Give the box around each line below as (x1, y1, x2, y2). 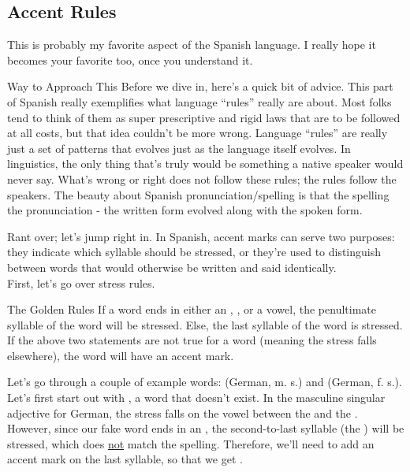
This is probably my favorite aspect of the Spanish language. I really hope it (7, 36, 376, 53)
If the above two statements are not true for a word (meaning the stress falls (7, 332, 377, 348)
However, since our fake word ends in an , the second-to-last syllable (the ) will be (7, 420, 404, 437)
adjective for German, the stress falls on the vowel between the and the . (7, 404, 358, 421)
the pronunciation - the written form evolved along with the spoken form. (7, 202, 363, 218)
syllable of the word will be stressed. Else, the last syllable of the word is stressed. (7, 316, 403, 333)
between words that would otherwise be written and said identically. (7, 258, 337, 275)
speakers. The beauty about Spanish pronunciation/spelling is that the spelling (7, 186, 389, 203)
